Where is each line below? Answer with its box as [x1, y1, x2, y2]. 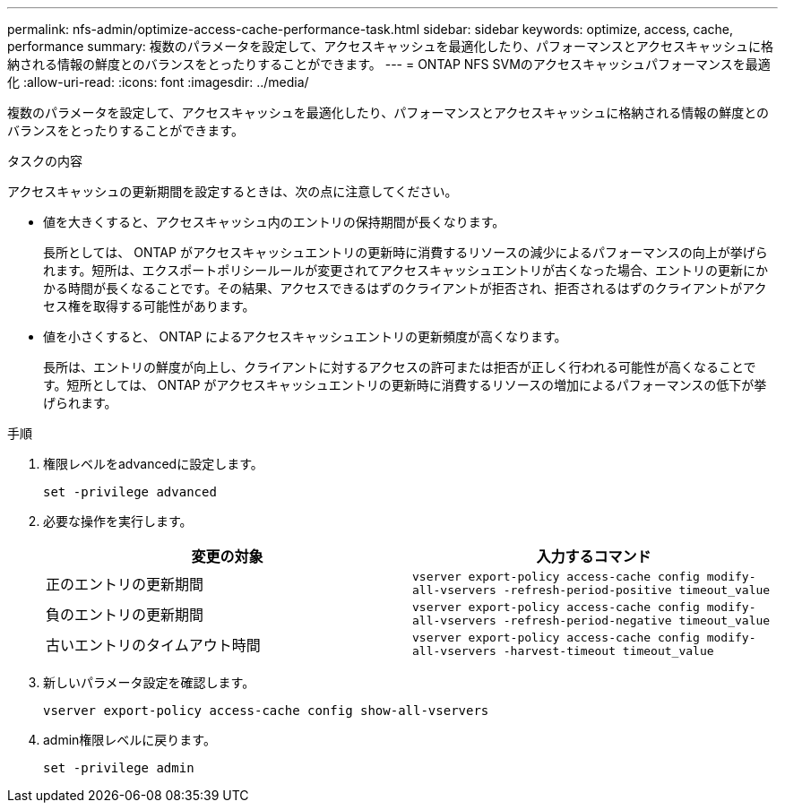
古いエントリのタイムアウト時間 [46, 636, 261, 654]
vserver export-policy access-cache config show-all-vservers [43, 703, 489, 718]
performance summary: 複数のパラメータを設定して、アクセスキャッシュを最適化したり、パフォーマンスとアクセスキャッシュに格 [7, 39, 773, 54]
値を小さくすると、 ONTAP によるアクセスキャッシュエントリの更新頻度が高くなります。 [43, 329, 567, 344]
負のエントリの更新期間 [46, 606, 204, 624]
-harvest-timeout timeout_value [503, 644, 714, 658]
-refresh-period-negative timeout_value [503, 614, 771, 627]
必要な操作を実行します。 [43, 513, 193, 529]
